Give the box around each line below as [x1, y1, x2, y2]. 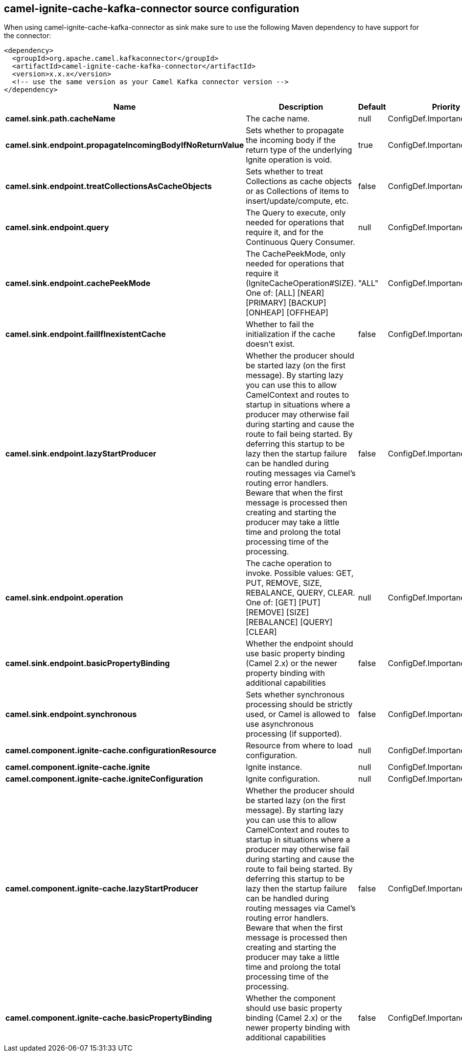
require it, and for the [246, 227, 323, 238]
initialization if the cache [246, 329, 335, 339]
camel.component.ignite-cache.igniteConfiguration [5, 774, 203, 784]
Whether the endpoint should [246, 639, 353, 649]
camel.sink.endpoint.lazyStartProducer [5, 449, 157, 459]
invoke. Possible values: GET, [246, 568, 354, 578]
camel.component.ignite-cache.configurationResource [5, 745, 216, 756]
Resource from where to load [246, 741, 353, 751]
